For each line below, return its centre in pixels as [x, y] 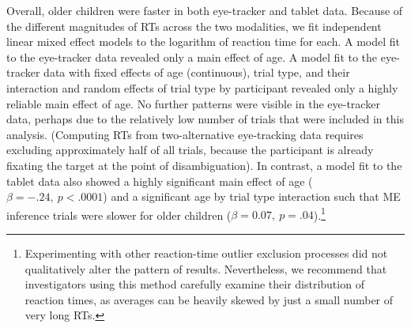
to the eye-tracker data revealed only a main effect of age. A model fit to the [192, 57]
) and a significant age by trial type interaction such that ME [252, 196]
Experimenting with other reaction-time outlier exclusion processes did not [206, 253]
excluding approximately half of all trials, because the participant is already [190, 150]
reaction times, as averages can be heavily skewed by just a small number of [209, 299]
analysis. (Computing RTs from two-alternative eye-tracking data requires [185, 134]
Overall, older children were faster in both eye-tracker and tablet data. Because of [205, 10]
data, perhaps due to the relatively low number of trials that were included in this [205, 119]
